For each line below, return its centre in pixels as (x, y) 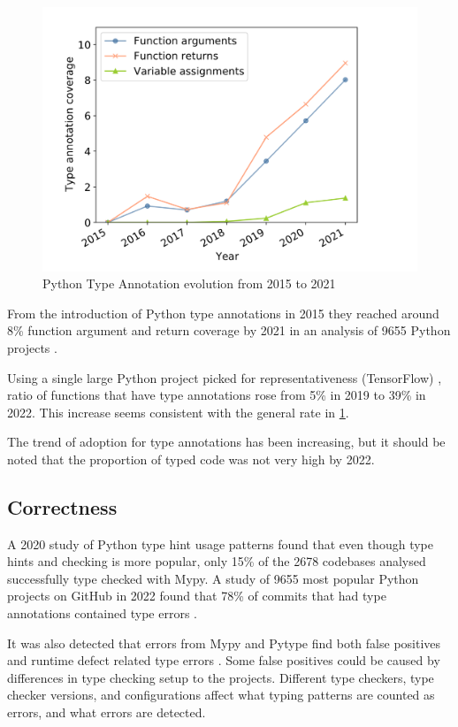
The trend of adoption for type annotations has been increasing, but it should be (226, 442)
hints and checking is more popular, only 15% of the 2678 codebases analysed (217, 561)
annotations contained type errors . (102, 613)
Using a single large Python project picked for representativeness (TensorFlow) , (225, 377)
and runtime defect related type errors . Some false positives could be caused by (224, 660)
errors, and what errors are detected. (107, 712)
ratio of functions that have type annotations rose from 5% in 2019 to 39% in (217, 395)
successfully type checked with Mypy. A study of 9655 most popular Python (213, 578)
